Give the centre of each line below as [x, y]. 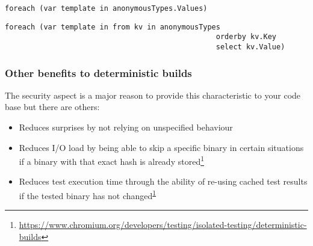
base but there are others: [52, 107]
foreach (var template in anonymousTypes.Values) [106, 8]
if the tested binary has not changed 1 [88, 195]
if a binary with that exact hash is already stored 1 [112, 160]
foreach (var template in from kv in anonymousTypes [113, 27]
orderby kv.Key [246, 37]
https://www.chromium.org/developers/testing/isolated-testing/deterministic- [163, 225]
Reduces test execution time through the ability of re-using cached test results [163, 181]
